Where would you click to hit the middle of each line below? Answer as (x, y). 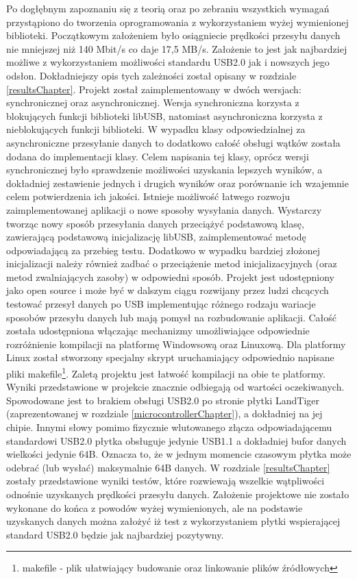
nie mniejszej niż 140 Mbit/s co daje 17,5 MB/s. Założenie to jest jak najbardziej (177, 48)
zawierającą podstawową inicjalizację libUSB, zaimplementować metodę (156, 237)
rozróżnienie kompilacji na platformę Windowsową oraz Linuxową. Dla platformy (176, 344)
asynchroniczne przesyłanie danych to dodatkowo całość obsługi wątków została (173, 142)
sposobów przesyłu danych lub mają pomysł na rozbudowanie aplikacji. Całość (172, 317)
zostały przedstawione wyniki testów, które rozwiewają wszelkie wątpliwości (165, 481)
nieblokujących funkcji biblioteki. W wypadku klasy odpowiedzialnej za (156, 129)
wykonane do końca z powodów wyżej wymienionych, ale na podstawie (155, 507)
